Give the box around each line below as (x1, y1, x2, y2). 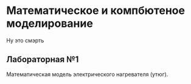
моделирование (6, 16, 93, 30)
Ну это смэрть (6, 37, 44, 44)
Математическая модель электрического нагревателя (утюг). (6, 71, 168, 78)
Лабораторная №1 (6, 54, 79, 65)
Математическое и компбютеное (6, 4, 186, 18)
